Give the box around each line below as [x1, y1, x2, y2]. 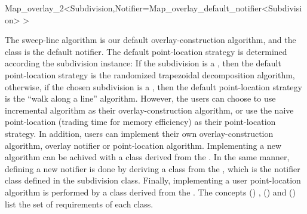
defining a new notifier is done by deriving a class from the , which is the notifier [5, 162, 300, 175]
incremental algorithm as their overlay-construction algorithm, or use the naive [5, 103, 294, 116]
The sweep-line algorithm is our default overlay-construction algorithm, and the [5, 33, 296, 46]
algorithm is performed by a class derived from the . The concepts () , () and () [5, 185, 296, 198]
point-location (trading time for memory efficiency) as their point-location [5, 115, 276, 128]
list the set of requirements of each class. [5, 197, 153, 210]
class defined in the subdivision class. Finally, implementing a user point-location [5, 174, 301, 187]
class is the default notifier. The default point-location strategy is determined [5, 45, 287, 57]
